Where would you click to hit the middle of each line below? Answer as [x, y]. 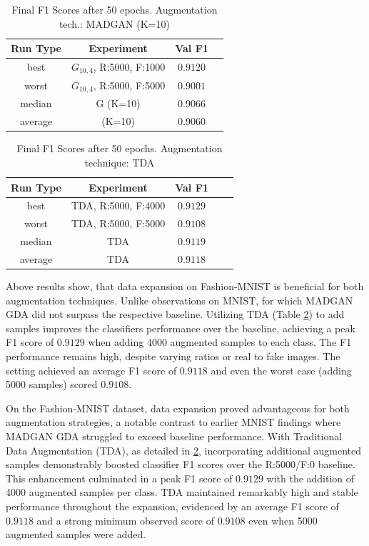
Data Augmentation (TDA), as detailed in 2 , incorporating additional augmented [183, 450]
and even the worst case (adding [281, 370]
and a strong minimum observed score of [126, 520]
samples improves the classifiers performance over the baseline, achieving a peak [181, 328]
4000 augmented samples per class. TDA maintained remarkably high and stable [182, 492]
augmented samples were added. [76, 534]
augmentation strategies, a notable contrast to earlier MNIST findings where [173, 422]
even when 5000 [283, 520]
